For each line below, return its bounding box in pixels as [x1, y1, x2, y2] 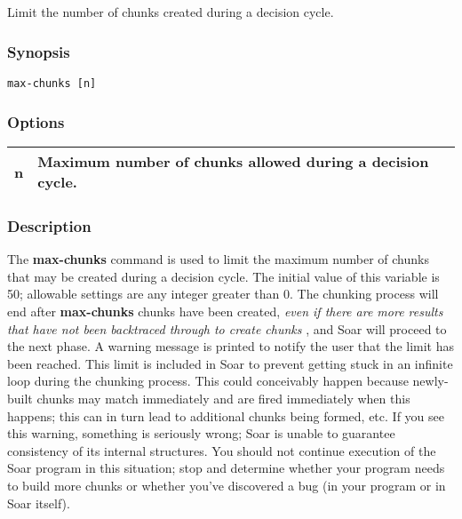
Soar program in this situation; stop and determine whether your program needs [7, 459, 445, 477]
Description [7, 215, 92, 236]
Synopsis [7, 40, 70, 62]
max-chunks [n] [7, 77, 97, 91]
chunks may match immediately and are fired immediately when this [36, 389, 410, 408]
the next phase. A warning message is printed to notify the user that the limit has [7, 337, 455, 355]
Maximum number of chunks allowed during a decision [37, 151, 429, 172]
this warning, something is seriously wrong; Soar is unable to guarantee [7, 424, 395, 443]
